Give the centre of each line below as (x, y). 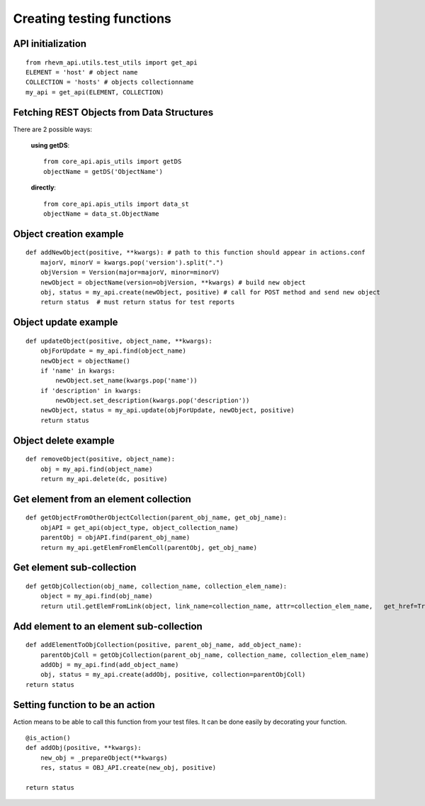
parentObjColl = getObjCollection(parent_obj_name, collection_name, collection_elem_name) (205, 655)
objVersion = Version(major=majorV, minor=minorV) (130, 272)
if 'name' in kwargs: (78, 370)
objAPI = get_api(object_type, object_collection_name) (139, 528)
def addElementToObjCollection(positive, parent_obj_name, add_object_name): (164, 645)
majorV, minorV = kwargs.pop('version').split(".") (132, 262)
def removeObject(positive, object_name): (101, 459)
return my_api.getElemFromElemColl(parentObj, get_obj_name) (149, 547)
